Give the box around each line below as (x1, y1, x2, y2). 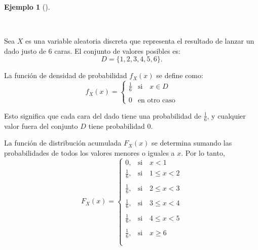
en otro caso (137, 96, 175, 104)
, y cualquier (207, 110, 246, 121)
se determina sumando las (152, 137, 232, 148)
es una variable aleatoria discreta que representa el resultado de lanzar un (25, 35, 254, 46)
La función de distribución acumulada (4, 137, 122, 148)
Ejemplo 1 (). (4, 2, 50, 12)
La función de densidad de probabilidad (4, 70, 127, 81)
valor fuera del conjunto (4, 120, 78, 131)
